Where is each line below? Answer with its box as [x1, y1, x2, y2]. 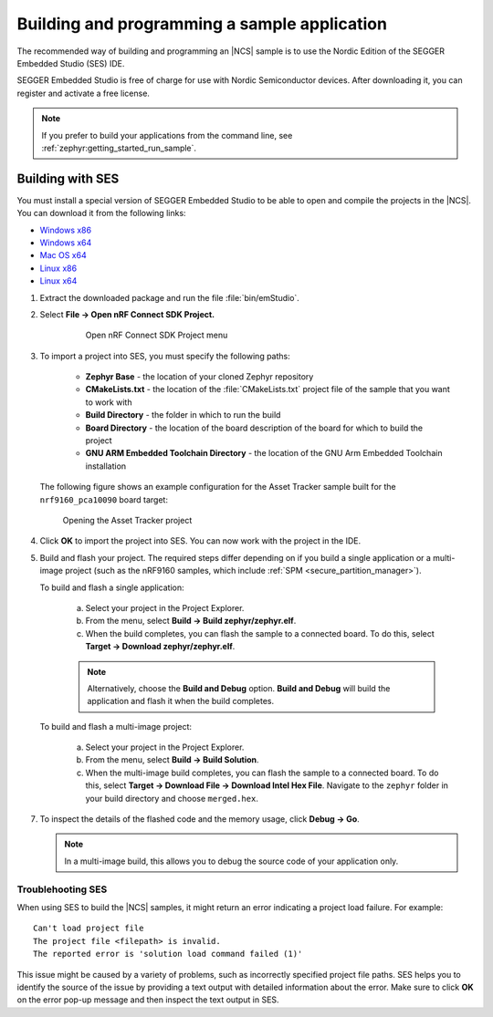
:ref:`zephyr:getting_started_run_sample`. [41, 142, 196, 153]
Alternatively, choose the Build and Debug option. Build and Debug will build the [87, 682, 391, 693]
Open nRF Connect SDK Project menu [85, 329, 228, 341]
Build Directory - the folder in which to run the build [85, 410, 281, 420]
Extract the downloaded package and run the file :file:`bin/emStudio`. [39, 292, 300, 303]
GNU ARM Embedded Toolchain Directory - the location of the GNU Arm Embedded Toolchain [85, 448, 443, 459]
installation [85, 461, 127, 472]
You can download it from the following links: [16, 208, 186, 219]
